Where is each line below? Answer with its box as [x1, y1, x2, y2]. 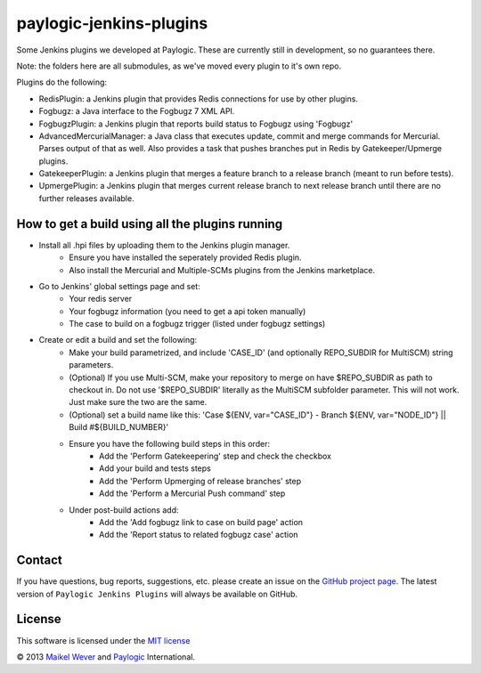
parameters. [69, 360, 114, 370]
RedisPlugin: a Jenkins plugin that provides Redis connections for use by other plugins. [38, 93, 358, 104]
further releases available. [38, 192, 135, 204]
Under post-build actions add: [69, 504, 179, 515]
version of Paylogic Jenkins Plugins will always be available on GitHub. [16, 588, 298, 599]
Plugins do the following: [16, 77, 107, 88]
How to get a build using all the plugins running [16, 216, 283, 231]
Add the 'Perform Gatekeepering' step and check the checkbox [99, 450, 331, 461]
